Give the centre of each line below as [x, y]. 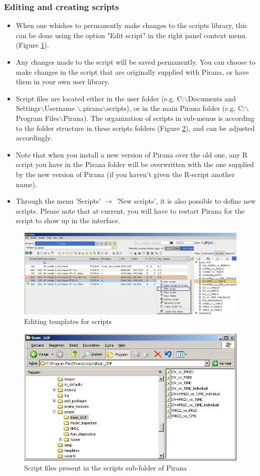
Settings [28, 108]
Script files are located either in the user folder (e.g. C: [100, 98]
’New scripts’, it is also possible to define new [186, 201]
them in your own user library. [63, 82]
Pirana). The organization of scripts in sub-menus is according [159, 118]
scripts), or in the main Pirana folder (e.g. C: [176, 108]
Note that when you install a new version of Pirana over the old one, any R [132, 154]
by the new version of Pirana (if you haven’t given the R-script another [125, 174]
